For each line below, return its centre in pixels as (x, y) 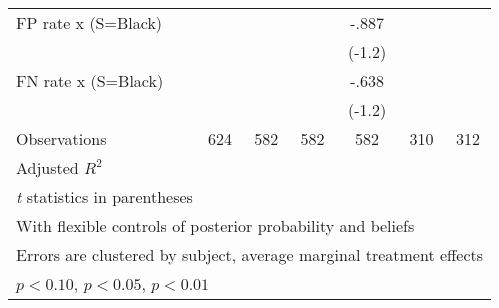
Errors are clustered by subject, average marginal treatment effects (250, 254)
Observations (61, 138)
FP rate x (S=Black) (89, 22)
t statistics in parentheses (104, 196)
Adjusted (47, 167)
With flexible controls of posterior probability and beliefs (215, 225)
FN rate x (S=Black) (90, 80)
